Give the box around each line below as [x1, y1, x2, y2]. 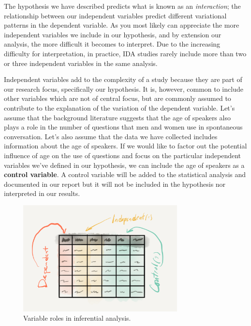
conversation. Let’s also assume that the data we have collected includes [4, 131, 218, 141]
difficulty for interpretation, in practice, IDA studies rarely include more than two [4, 48, 247, 58]
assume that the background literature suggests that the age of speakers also [4, 112, 231, 122]
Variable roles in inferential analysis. [23, 313, 131, 323]
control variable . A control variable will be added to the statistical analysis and [4, 169, 246, 179]
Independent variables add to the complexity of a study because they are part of [4, 74, 242, 84]
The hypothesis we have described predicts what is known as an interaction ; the [4, 1, 241, 11]
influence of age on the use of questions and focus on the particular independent [4, 150, 241, 160]
